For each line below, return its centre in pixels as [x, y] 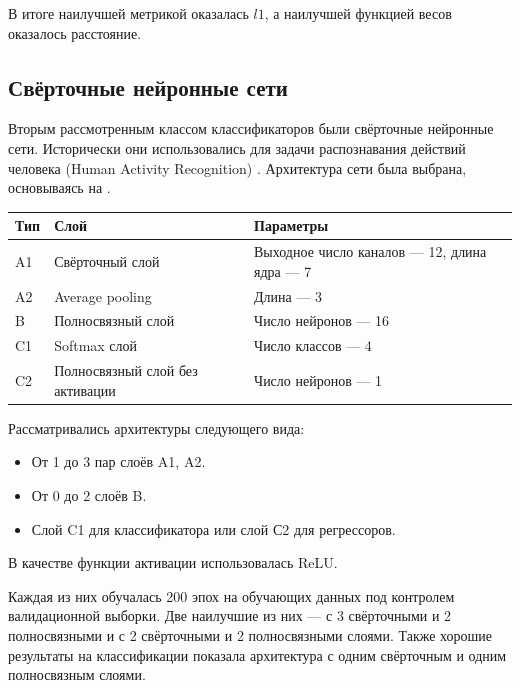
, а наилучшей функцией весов [358, 13]
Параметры [291, 225]
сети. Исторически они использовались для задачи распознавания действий [237, 147]
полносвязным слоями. [77, 674]
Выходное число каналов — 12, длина [370, 251]
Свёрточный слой [107, 260]
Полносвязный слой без [126, 370]
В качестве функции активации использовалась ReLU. [173, 562]
